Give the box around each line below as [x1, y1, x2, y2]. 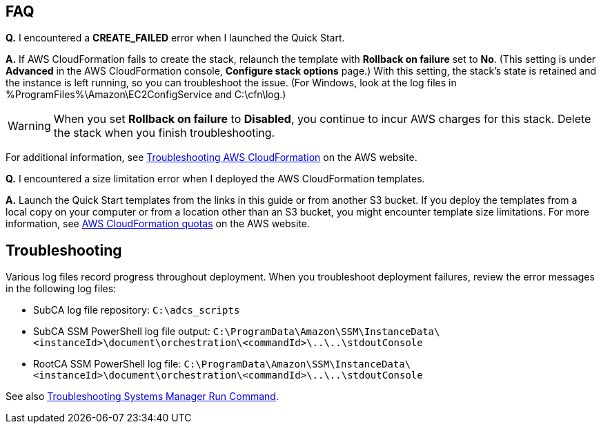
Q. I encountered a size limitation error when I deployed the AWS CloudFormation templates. [6, 173, 425, 185]
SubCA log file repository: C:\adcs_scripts [33, 304, 240, 316]
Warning [8, 119, 51, 133]
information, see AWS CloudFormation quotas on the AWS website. [6, 218, 311, 230]
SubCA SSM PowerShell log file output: [33, 325, 210, 338]
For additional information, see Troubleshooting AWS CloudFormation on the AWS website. [6, 151, 417, 164]
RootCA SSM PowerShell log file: [33, 358, 181, 370]
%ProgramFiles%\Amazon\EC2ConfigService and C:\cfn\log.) [6, 88, 286, 101]
